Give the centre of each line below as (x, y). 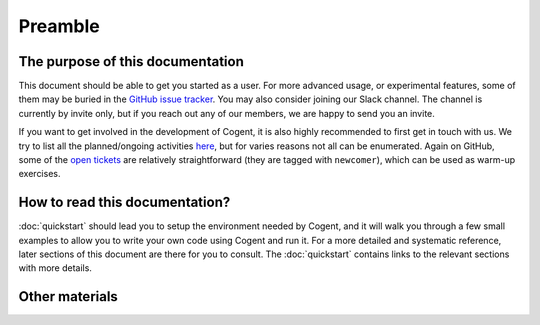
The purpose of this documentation (131, 61)
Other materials (68, 296)
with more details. (55, 268)
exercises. (39, 174)
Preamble (59, 26)
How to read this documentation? (124, 202)
